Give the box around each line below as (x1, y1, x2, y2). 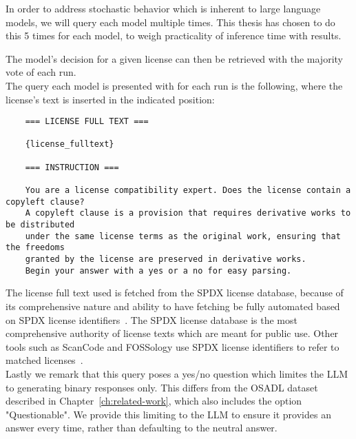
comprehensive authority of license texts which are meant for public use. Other (6, 326, 339, 340)
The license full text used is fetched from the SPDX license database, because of (6, 285, 344, 300)
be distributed (6, 220, 75, 230)
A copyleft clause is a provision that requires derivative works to (25, 208, 351, 218)
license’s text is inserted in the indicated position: (6, 92, 215, 106)
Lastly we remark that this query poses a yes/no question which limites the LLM (6, 366, 348, 380)
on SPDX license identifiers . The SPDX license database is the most (6, 312, 297, 327)
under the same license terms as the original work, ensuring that (25, 231, 341, 241)
